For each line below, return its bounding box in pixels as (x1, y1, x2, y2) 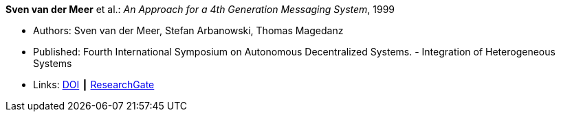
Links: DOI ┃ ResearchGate (33, 79, 155, 90)
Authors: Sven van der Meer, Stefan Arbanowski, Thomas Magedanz (33, 25, 344, 36)
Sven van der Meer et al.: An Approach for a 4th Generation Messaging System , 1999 (5, 3, 395, 15)
